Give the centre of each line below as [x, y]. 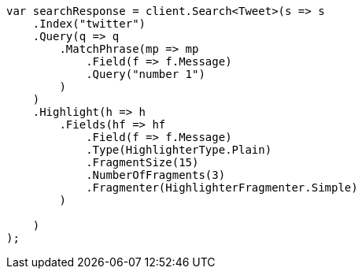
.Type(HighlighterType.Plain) [179, 150]
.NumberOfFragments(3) [156, 175]
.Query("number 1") [146, 74]
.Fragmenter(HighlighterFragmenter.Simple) [222, 188]
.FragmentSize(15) [142, 162]
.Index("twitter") [89, 24]
